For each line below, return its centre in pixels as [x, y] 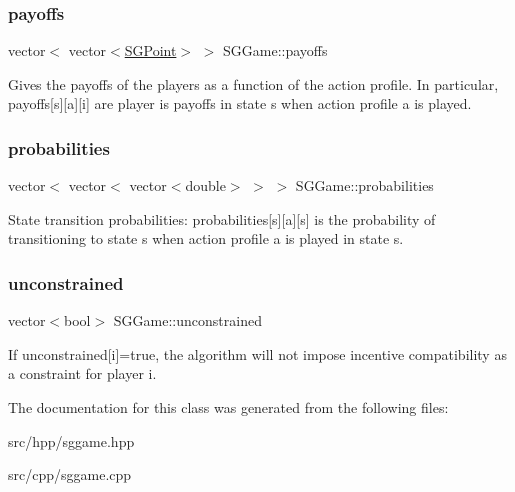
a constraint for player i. [82, 373]
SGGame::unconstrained [187, 320]
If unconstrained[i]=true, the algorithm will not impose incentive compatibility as [257, 353]
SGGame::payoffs [275, 50]
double [205, 185]
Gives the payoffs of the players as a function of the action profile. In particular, [253, 83]
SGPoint [150, 50]
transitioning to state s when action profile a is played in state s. [206, 238]
